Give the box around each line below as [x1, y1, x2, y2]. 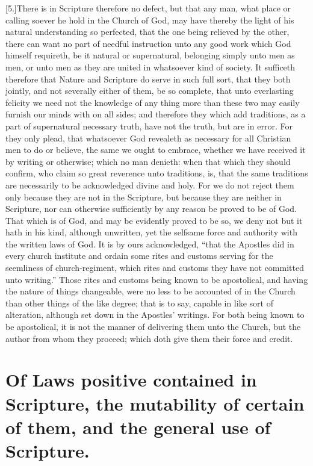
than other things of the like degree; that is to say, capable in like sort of [5, 296, 273, 309]
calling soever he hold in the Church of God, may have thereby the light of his [5, 13, 294, 26]
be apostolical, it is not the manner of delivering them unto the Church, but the [5, 320, 301, 333]
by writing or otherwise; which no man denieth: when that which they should [5, 155, 291, 167]
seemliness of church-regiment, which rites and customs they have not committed [5, 261, 304, 274]
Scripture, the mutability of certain [5, 391, 305, 415]
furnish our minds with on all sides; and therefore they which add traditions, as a [5, 108, 306, 120]
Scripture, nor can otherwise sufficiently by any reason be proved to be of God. [5, 202, 297, 215]
